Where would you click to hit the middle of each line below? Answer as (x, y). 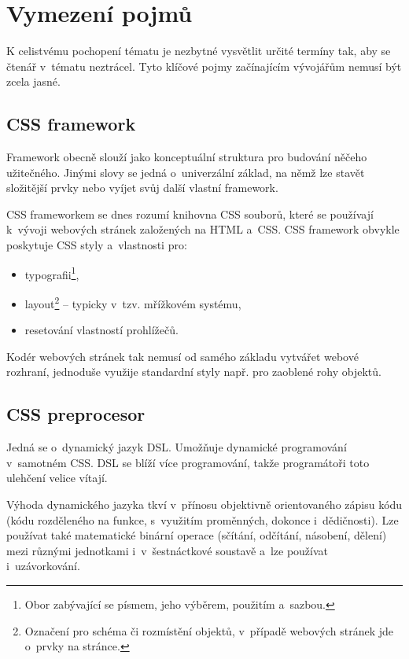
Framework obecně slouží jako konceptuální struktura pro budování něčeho (187, 157)
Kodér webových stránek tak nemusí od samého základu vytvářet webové (182, 356)
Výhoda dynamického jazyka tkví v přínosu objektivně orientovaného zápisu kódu (204, 504)
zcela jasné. (33, 81)
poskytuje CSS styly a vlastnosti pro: (97, 245)
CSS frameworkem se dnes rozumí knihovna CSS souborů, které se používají (190, 214)
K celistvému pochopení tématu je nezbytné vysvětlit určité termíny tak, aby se (199, 51)
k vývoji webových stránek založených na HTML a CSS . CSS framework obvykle (203, 229)
